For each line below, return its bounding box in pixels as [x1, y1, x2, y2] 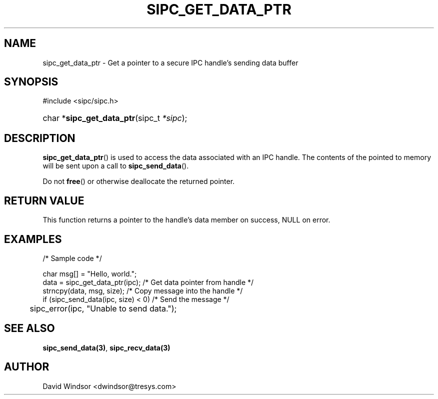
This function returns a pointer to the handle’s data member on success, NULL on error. [42, 215, 330, 224]
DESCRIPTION [4, 131, 75, 144]
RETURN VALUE [4, 194, 84, 207]
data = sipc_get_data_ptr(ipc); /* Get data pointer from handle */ [42, 277, 254, 286]
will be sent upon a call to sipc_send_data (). [42, 161, 189, 170]
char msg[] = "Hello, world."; [42, 269, 137, 278]
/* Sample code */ [42, 253, 102, 262]
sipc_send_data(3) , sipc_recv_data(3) [42, 343, 170, 352]
